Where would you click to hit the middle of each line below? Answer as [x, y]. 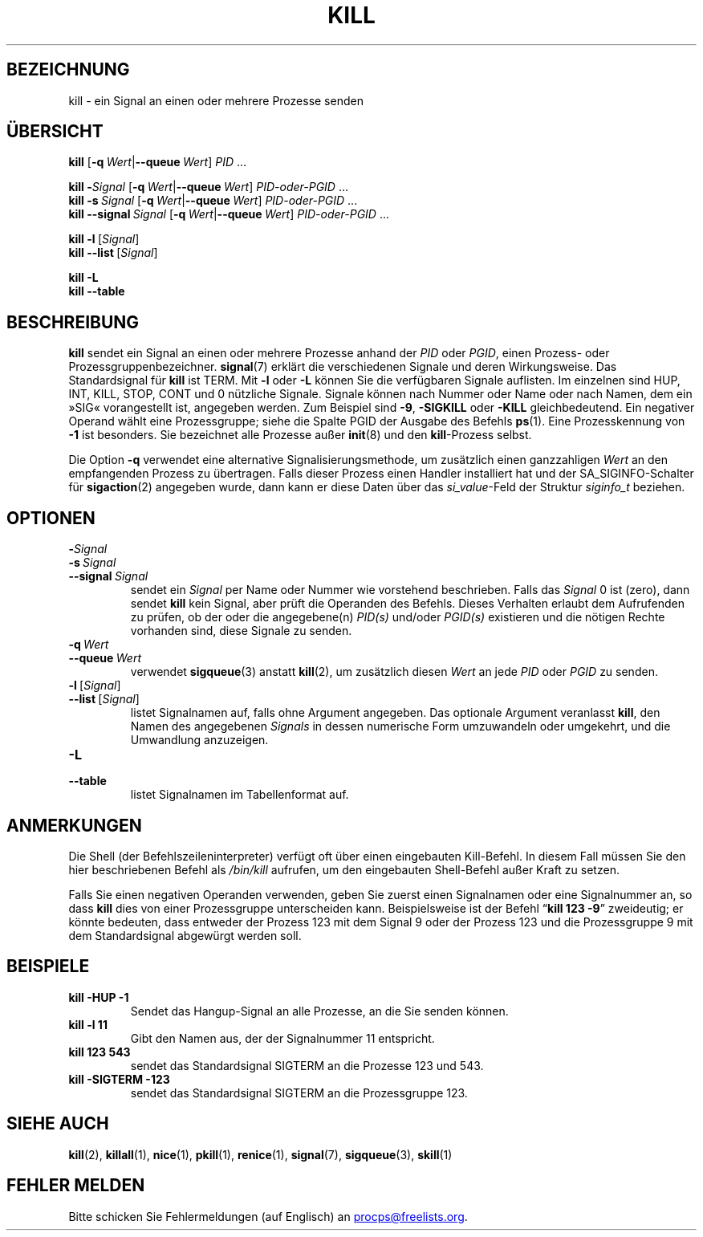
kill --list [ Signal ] [113, 253]
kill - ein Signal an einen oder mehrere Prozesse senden [216, 100]
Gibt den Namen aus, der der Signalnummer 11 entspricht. [282, 1038]
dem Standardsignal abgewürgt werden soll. [185, 935]
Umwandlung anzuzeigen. [199, 740]
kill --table [97, 291]
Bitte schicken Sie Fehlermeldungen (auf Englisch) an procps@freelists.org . [268, 1216]
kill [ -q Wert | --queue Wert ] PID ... [158, 162]
